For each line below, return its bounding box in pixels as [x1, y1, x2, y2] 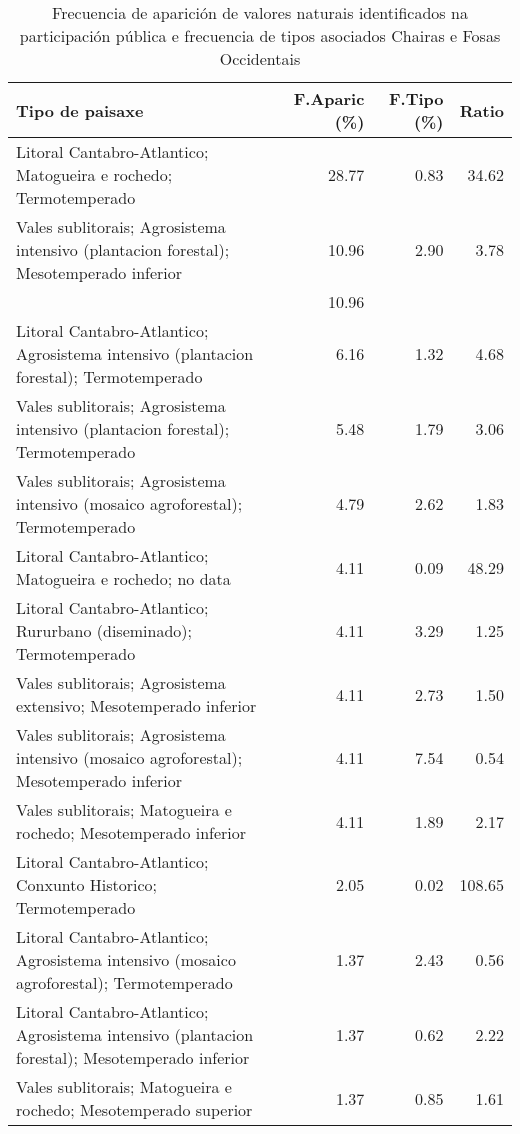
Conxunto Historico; [16, 873, 158, 896]
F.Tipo [389, 87, 444, 110]
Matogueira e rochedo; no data [16, 567, 231, 590]
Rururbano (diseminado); [16, 619, 193, 642]
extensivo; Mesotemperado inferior [16, 694, 257, 717]
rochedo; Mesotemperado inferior [16, 821, 247, 844]
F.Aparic [293, 87, 365, 110]
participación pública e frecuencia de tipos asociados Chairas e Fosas [19, 24, 501, 47]
